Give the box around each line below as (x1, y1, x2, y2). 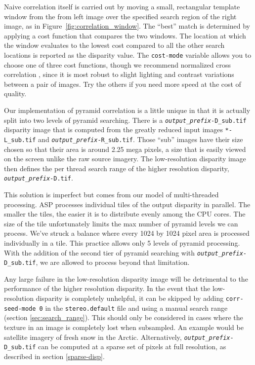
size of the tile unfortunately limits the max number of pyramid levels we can (4, 218, 238, 228)
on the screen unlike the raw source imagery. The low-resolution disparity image (4, 153, 246, 164)
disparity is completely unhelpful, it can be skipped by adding (36, 293, 224, 303)
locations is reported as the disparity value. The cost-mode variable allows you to (4, 49, 252, 60)
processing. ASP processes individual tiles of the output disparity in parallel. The (4, 199, 251, 209)
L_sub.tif (4, 136, 36, 144)
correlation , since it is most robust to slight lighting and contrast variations (4, 69, 234, 79)
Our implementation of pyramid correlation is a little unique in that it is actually (4, 105, 251, 115)
